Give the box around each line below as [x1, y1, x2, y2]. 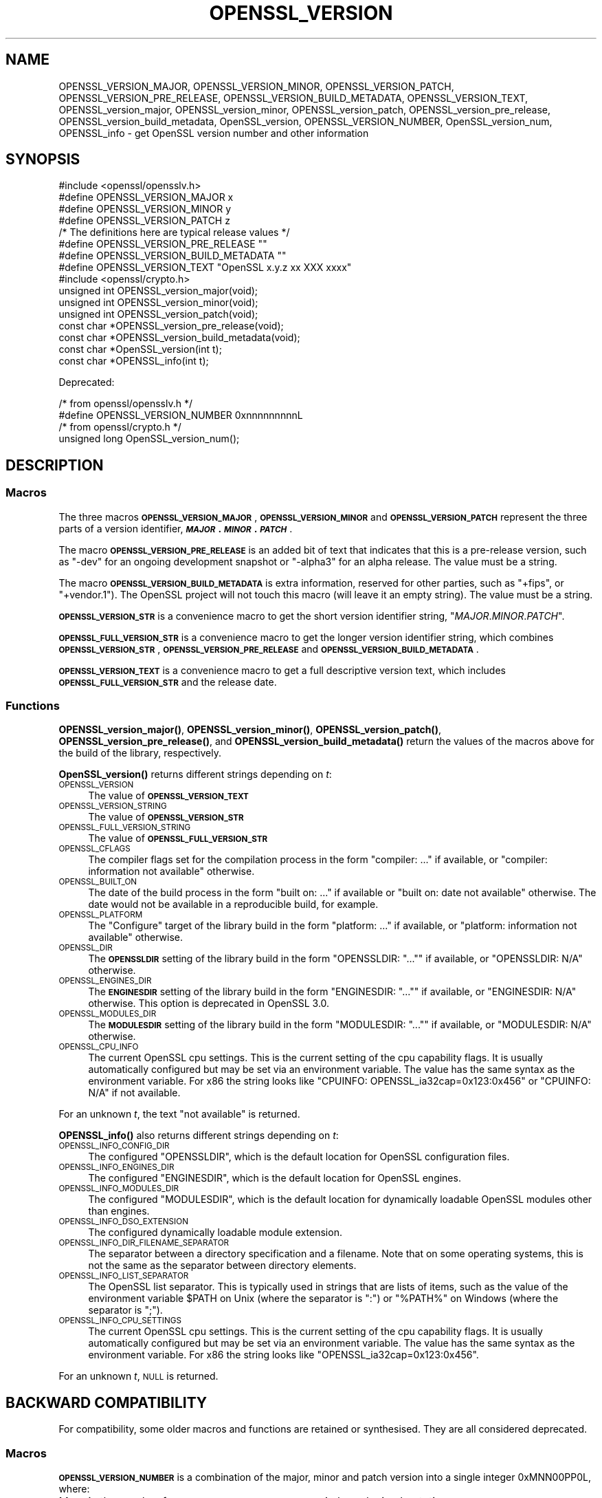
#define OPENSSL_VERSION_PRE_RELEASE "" [58, 238, 267, 250]
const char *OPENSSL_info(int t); [58, 355, 209, 367]
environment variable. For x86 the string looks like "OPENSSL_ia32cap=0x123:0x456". [88, 1349, 479, 1361]
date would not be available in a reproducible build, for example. [88, 898, 379, 911]
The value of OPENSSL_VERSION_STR [88, 811, 244, 823]
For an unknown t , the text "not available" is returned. [58, 1108, 300, 1120]
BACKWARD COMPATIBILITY [5, 1393, 208, 1411]
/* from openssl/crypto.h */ [58, 421, 181, 433]
